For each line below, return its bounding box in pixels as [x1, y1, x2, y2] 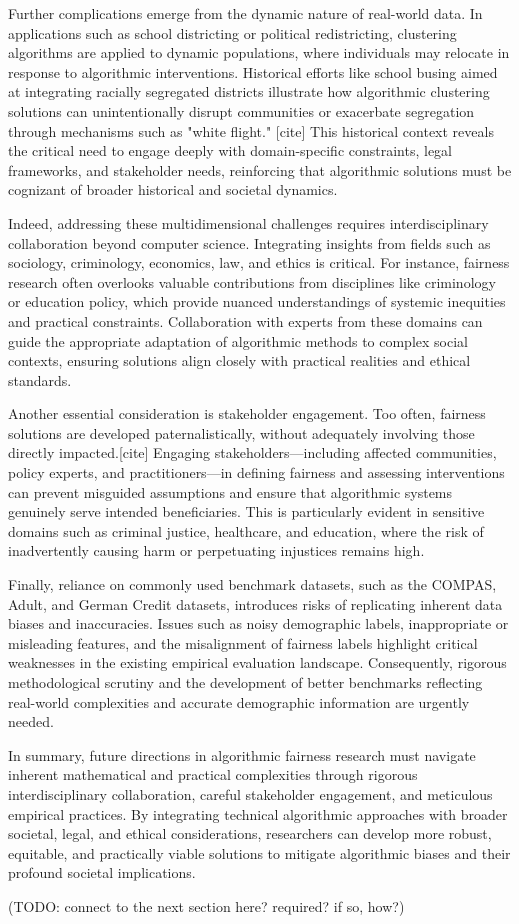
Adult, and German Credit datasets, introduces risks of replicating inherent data [8, 593, 503, 614]
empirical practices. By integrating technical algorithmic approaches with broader [8, 803, 508, 824]
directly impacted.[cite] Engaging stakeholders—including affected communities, [8, 442, 497, 463]
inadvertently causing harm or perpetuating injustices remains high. [8, 540, 425, 561]
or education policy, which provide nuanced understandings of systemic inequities [8, 291, 506, 312]
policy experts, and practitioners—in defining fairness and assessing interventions [8, 462, 505, 483]
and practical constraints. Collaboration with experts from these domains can [8, 310, 483, 331]
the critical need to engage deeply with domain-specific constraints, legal [8, 140, 453, 161]
